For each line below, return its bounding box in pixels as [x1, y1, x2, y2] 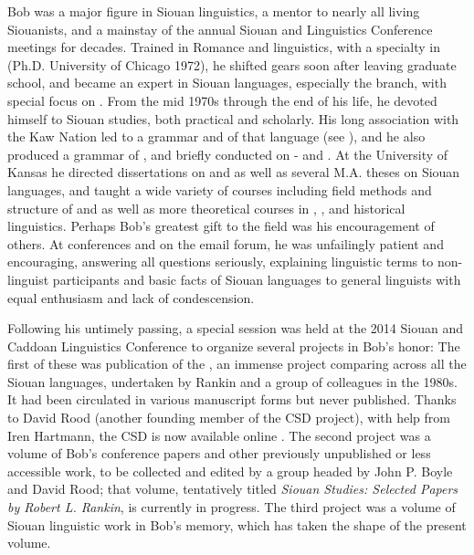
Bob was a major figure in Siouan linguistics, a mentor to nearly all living [7, 2, 420, 20]
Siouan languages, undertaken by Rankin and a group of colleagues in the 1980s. [7, 372, 458, 391]
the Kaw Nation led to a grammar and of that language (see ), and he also [7, 127, 426, 146]
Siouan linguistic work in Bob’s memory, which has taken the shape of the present [7, 515, 467, 534]
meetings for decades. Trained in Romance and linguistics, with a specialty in [7, 37, 440, 57]
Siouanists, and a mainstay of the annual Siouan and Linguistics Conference [7, 19, 433, 38]
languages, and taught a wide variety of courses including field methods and [7, 180, 432, 199]
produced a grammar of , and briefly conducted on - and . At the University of [7, 144, 448, 163]
